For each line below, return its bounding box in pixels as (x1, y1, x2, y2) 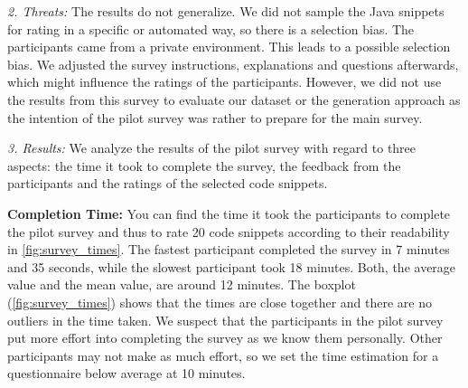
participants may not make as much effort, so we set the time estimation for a (7, 345, 439, 364)
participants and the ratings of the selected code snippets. (7, 174, 328, 193)
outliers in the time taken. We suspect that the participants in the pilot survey (7, 310, 444, 329)
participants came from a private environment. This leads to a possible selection (7, 37, 451, 56)
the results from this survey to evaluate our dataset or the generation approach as (7, 90, 461, 109)
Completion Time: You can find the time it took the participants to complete (7, 203, 451, 222)
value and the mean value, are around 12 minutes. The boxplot (7, 275, 356, 294)
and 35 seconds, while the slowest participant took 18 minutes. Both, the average (7, 257, 456, 276)
